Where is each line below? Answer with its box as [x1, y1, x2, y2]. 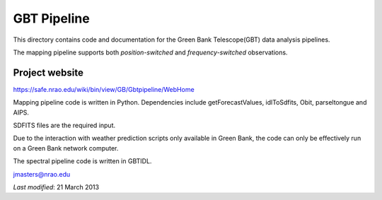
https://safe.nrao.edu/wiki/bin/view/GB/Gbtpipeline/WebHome [13, 85, 195, 93]
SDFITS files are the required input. [13, 121, 116, 130]
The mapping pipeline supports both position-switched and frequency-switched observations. [13, 48, 288, 57]
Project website [13, 66, 84, 78]
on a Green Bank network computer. [13, 143, 119, 152]
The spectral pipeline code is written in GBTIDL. [13, 157, 152, 165]
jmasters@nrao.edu [13, 170, 71, 178]
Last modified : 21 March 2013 [13, 182, 99, 191]
